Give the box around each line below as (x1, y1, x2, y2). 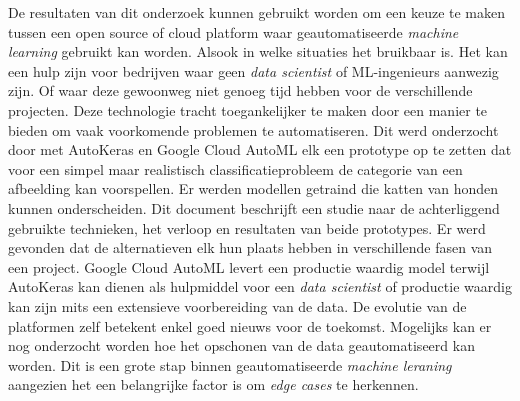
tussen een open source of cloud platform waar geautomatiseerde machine (8, 21, 459, 42)
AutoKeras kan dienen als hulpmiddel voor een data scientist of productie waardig (8, 276, 512, 297)
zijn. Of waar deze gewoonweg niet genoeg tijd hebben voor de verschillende (8, 80, 473, 101)
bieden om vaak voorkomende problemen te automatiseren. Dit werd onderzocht (8, 119, 499, 140)
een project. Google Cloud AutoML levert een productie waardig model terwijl (8, 256, 490, 277)
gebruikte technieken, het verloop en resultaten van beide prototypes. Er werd (8, 217, 486, 238)
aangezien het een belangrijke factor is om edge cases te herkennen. (8, 374, 419, 395)
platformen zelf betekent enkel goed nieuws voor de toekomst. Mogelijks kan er (8, 315, 492, 336)
